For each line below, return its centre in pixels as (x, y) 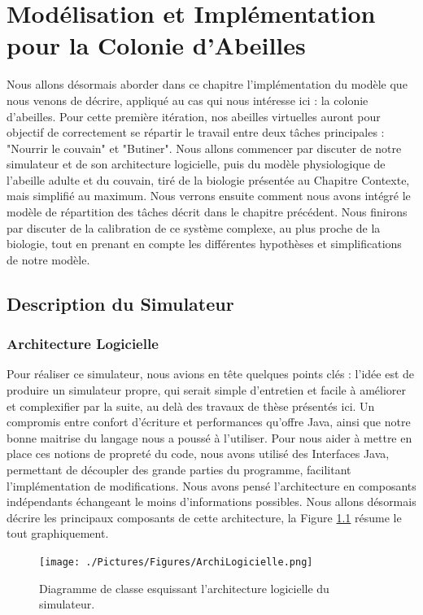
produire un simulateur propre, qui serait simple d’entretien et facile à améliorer (206, 390)
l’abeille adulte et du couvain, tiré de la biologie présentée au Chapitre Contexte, (208, 179)
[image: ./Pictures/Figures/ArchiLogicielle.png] (176, 562)
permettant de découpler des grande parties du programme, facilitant (179, 469)
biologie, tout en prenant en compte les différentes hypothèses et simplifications (204, 244)
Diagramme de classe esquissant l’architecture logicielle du (184, 588)
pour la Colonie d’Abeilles (156, 45)
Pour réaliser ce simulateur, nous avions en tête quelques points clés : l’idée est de (211, 374)
